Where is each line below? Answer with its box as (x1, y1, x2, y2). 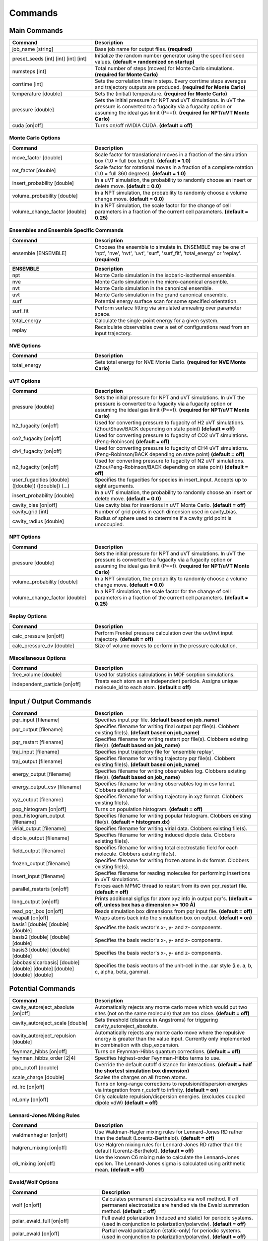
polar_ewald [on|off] (12, 1230, 60, 1237)
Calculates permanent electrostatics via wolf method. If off (102, 1195, 239, 1202)
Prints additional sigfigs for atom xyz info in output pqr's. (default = (94, 895, 253, 902)
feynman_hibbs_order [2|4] (12, 1055, 76, 1062)
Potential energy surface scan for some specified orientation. (94, 298, 238, 305)
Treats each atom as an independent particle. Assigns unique (94, 678, 238, 685)
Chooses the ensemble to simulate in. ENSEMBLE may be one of (94, 243, 246, 250)
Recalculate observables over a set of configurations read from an (94, 323, 250, 330)
